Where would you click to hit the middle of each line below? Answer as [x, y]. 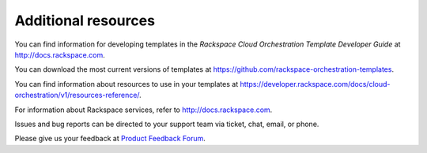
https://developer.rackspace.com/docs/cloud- [315, 84]
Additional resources [85, 21]
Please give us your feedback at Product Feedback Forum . [110, 139]
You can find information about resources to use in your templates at [127, 84]
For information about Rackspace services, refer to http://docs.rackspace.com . [144, 110]
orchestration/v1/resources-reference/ [77, 95]
